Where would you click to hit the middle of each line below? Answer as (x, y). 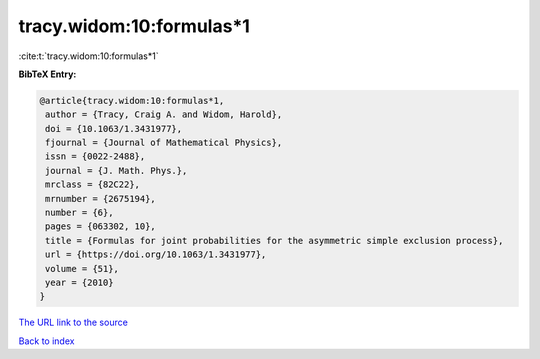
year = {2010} (79, 282)
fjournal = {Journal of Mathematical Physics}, (164, 143)
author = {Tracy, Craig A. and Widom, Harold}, (164, 114)
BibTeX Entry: (47, 74)
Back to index (46, 341)
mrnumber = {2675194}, (101, 198)
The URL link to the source (73, 322)
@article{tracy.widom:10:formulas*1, (132, 100)
